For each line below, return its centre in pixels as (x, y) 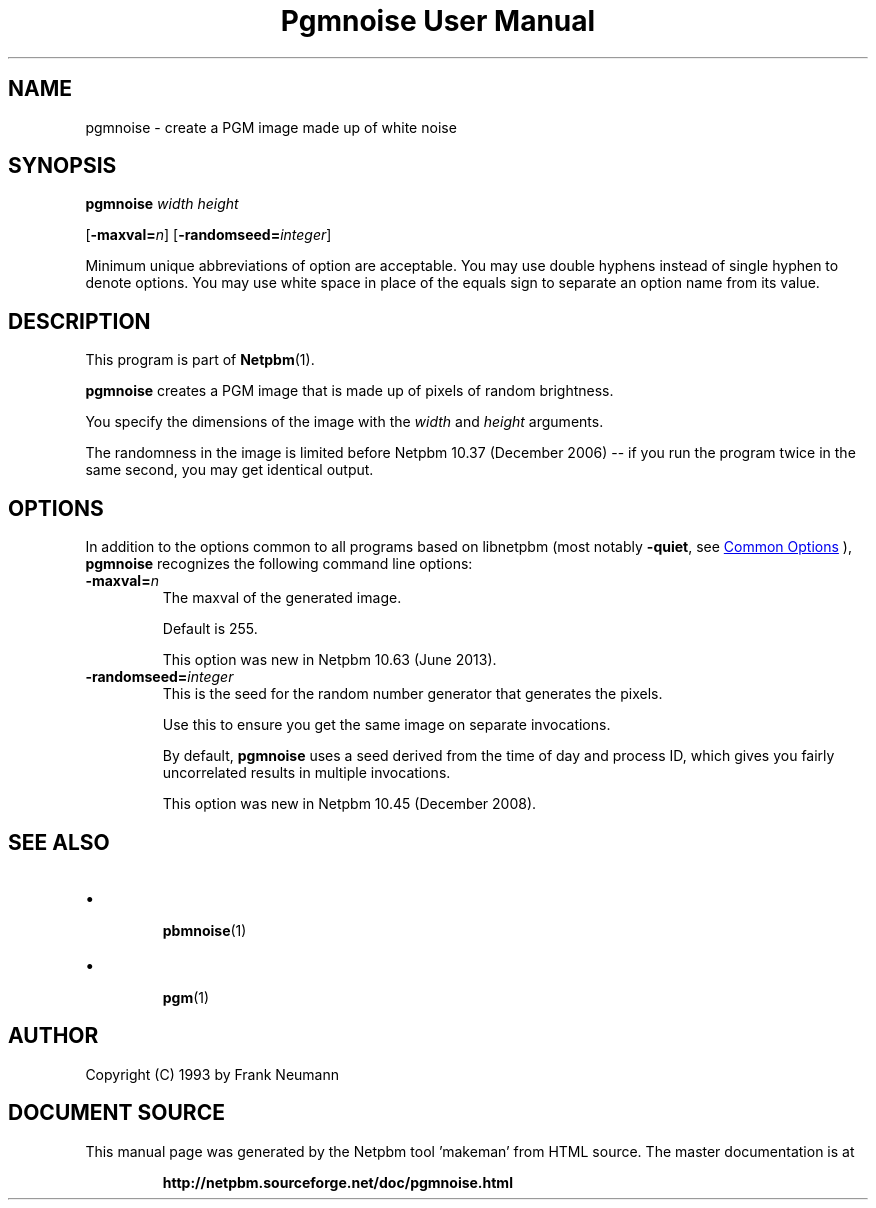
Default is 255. (210, 629)
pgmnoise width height (162, 204)
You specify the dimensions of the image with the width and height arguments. (344, 422)
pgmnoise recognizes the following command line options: (279, 564)
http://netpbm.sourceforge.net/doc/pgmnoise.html (337, 1182)
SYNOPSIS (62, 166)
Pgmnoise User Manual (438, 21)
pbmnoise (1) (204, 930)
